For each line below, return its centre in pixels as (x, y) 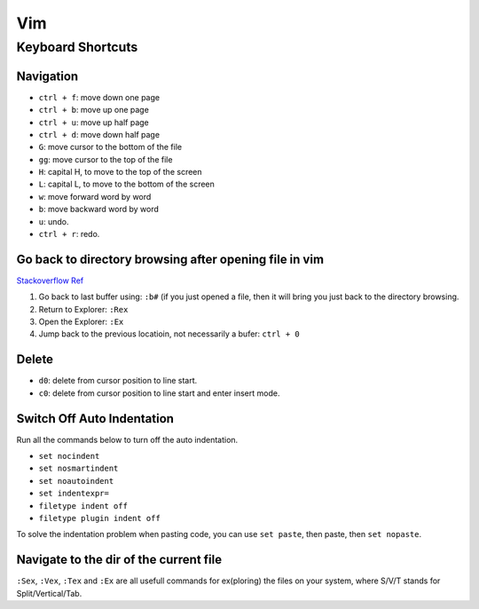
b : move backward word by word (99, 210)
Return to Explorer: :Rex (83, 309)
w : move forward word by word (95, 196)
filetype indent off (83, 506)
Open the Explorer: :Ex (81, 322)
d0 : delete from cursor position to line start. (118, 381)
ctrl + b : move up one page (94, 110)
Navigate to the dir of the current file (119, 560)
